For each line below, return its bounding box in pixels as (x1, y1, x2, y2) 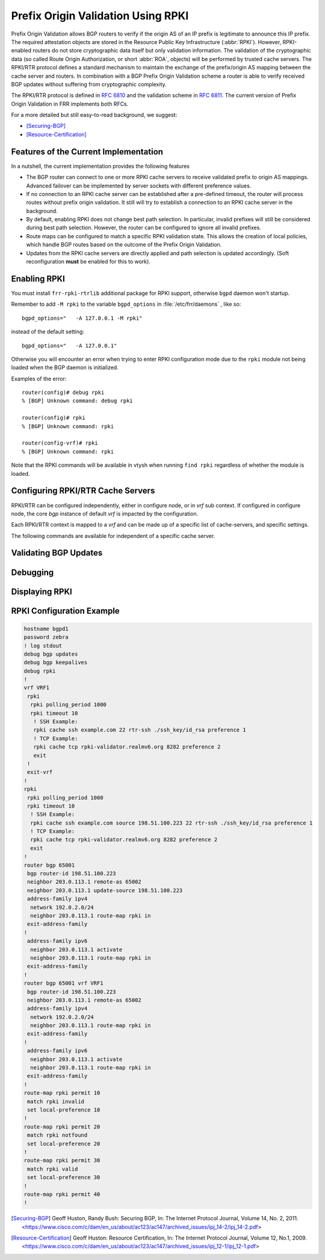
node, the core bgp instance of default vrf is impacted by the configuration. (11, 510, 199, 517)
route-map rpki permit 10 (23, 1089, 101, 1097)
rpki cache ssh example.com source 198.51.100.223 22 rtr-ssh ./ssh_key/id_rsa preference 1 (30, 819, 313, 826)
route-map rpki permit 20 (23, 1123, 101, 1130)
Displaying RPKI (11, 586, 72, 597)
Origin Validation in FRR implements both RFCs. (11, 100, 129, 107)
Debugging (11, 567, 54, 577)
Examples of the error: (11, 375, 67, 382)
